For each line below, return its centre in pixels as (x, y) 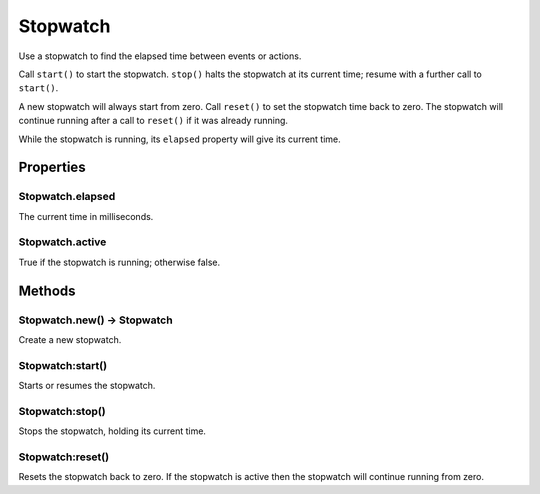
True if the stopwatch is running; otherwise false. (119, 262)
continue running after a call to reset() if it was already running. (153, 121)
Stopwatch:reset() (64, 457)
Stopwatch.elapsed (67, 197)
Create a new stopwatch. (70, 339)
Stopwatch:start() (63, 365)
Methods (47, 290)
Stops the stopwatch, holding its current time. (112, 431)
